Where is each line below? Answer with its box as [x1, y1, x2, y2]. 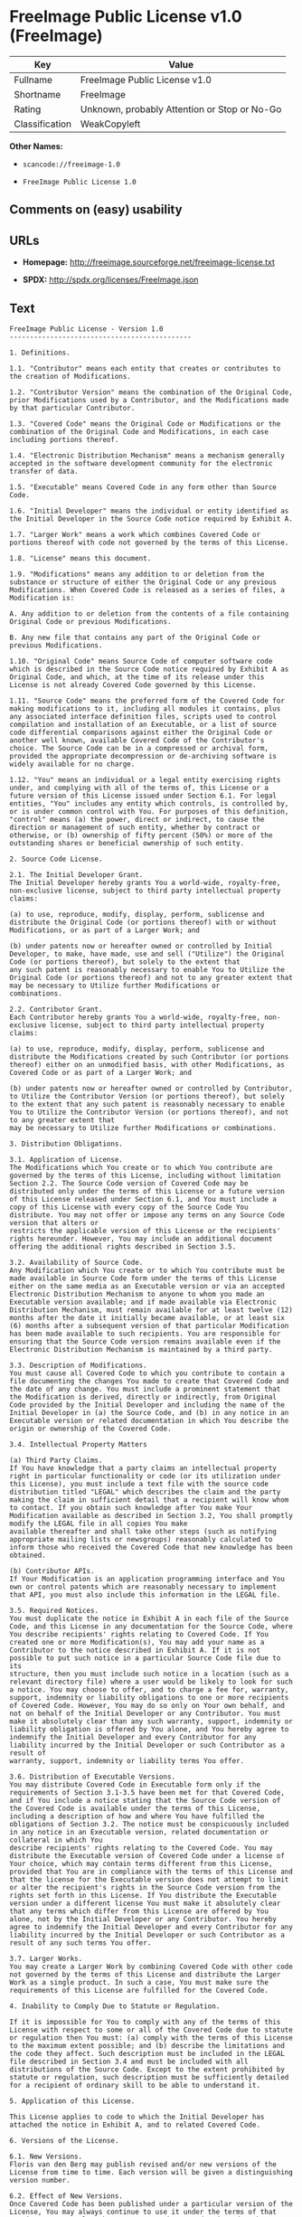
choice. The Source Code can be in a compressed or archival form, [9, 743, 269, 752]
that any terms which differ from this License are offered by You [9, 1906, 269, 1916]
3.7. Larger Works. [9, 1954, 83, 1963]
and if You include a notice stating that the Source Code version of [9, 1796, 281, 1805]
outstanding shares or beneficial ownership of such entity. [9, 838, 245, 847]
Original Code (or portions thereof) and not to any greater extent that [9, 973, 294, 982]
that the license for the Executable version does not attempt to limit [9, 1874, 289, 1884]
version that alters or [9, 1218, 99, 1227]
